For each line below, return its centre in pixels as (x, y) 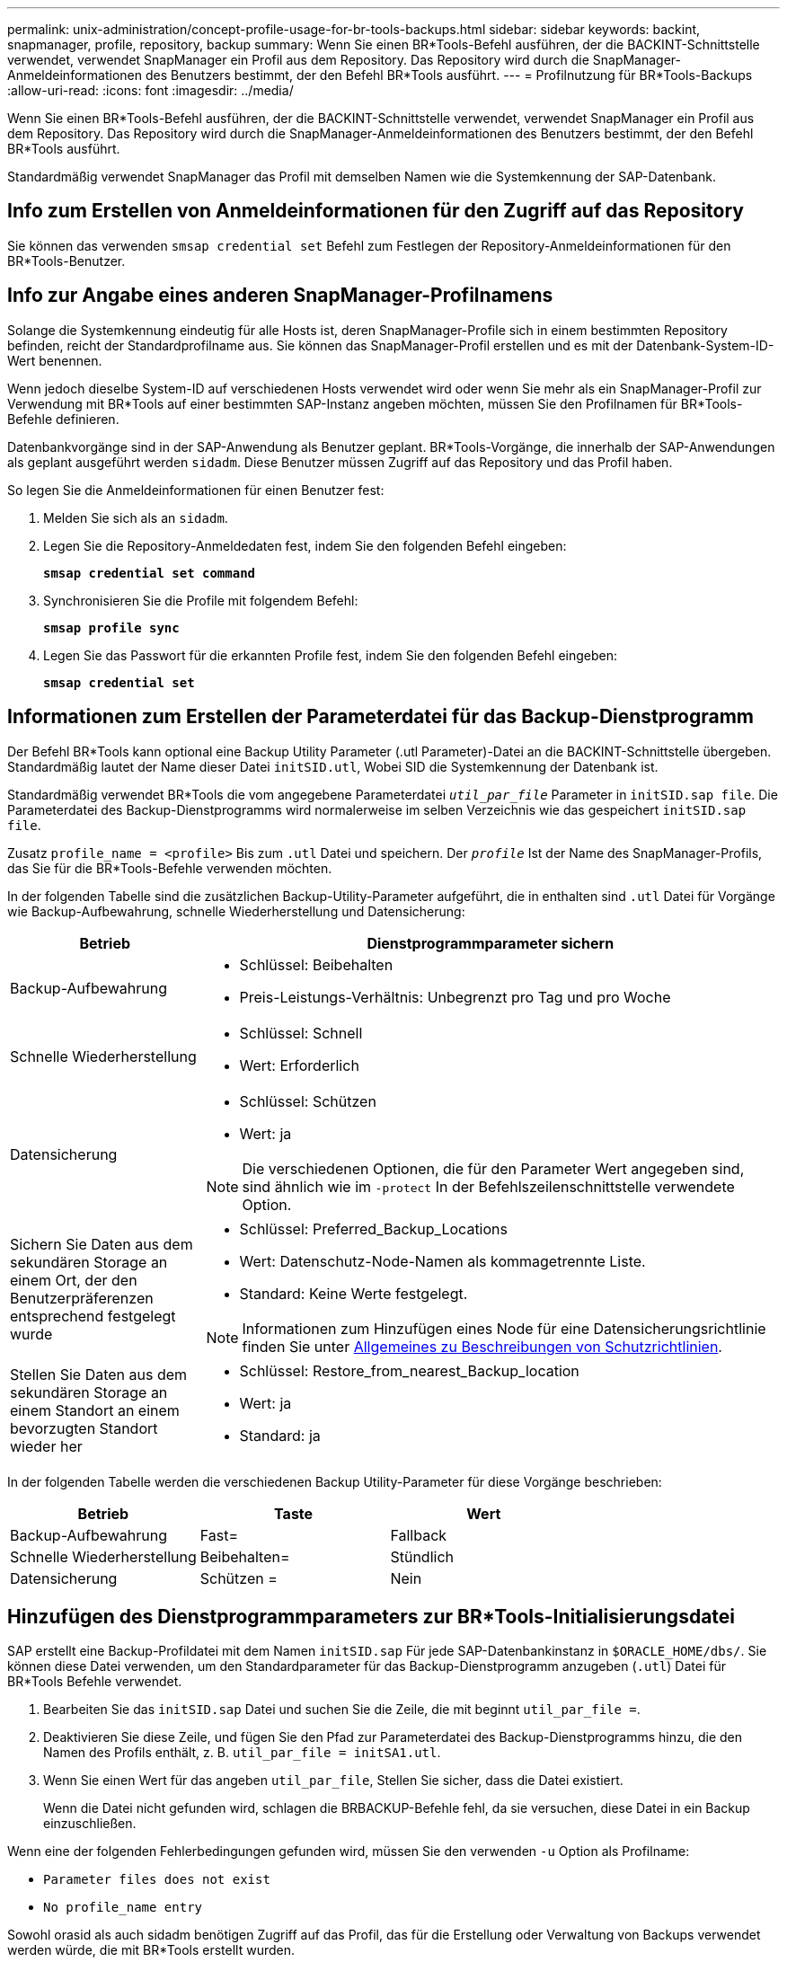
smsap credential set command (150, 573)
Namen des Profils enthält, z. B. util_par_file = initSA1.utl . (242, 1753)
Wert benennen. (55, 360)
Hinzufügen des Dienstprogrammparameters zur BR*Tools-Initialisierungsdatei (371, 1616)
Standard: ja (280, 1435)
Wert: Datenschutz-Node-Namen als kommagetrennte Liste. (442, 1261)
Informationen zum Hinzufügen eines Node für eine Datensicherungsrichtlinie (504, 1328)
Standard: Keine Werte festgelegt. (354, 1293)
